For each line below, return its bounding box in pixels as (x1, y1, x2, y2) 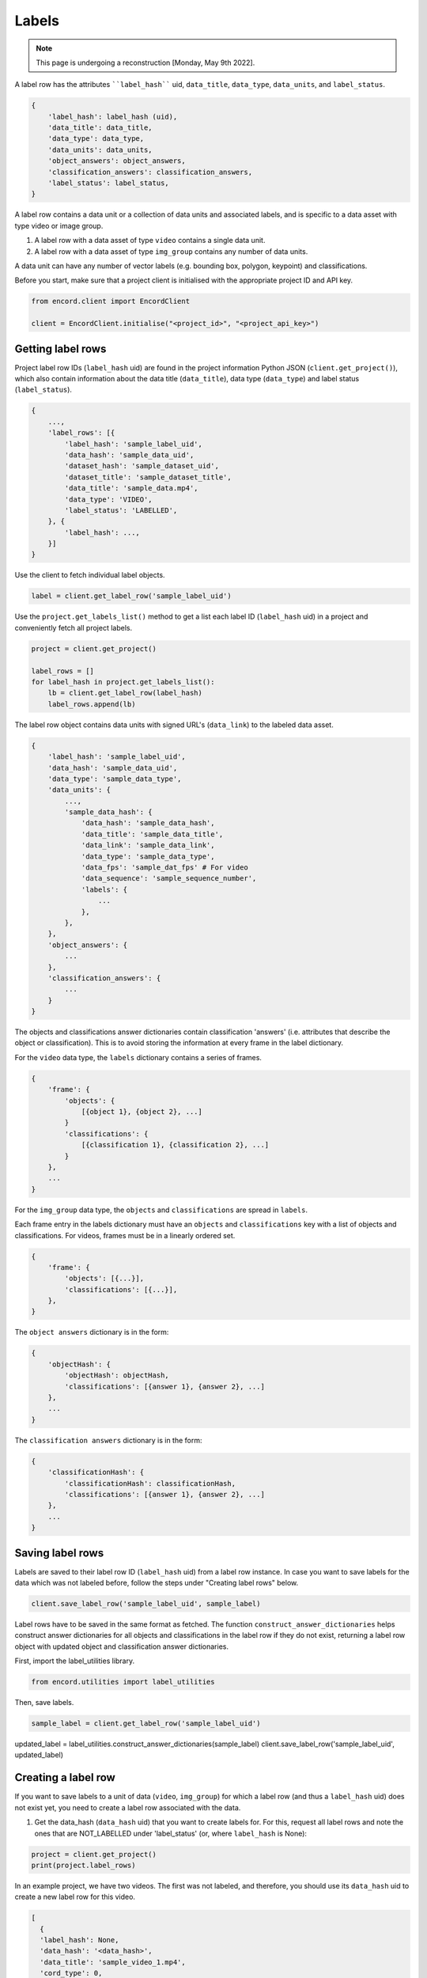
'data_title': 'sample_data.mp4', (64, 483, 198, 493)
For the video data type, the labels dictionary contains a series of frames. (14, 1052, 263, 1062)
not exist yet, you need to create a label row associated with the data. (14, 1802, 241, 1812)
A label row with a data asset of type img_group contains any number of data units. (34, 246, 308, 256)
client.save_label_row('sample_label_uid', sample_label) (31, 1599, 261, 1608)
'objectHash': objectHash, (64, 1371, 169, 1380)
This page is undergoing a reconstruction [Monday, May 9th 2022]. (36, 58, 255, 67)
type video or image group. (14, 221, 104, 230)
